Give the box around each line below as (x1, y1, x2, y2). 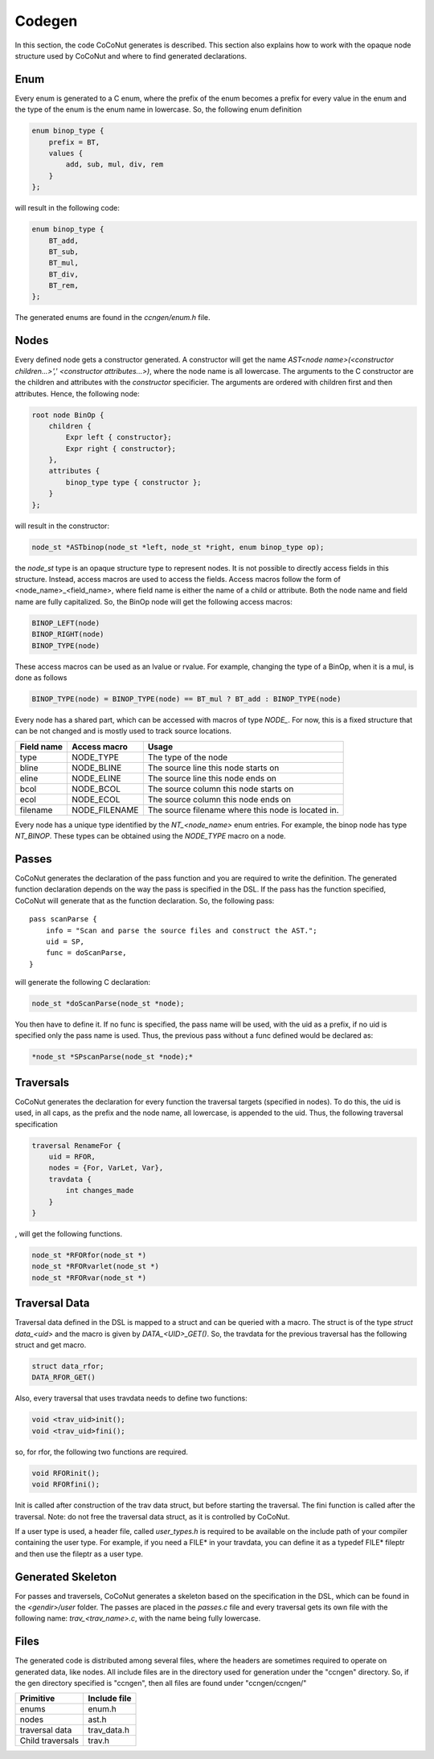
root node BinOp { (31, 410, 104, 420)
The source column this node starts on (147, 783, 294, 794)
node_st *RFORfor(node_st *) (31, 1251, 147, 1260)
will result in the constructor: (14, 521, 110, 531)
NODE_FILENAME (72, 804, 139, 815)
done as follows (14, 672, 68, 683)
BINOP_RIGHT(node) (31, 629, 104, 639)
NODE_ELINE (72, 773, 121, 784)
